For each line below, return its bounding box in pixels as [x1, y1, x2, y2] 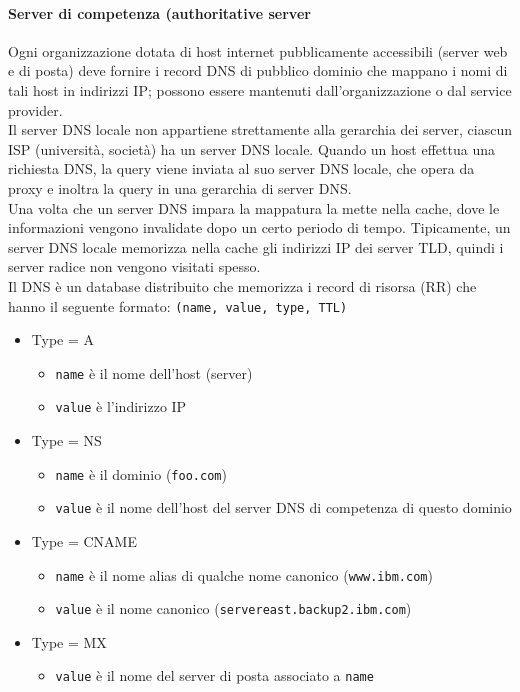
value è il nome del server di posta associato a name [55, 665, 374, 686]
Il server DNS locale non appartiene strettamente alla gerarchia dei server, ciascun [8, 119, 512, 140]
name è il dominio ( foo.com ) [55, 463, 227, 484]
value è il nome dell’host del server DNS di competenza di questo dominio [55, 497, 512, 518]
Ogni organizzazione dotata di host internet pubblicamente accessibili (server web [8, 40, 508, 61]
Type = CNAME [31, 530, 137, 551]
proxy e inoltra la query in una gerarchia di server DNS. [8, 177, 352, 198]
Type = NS [31, 430, 102, 451]
